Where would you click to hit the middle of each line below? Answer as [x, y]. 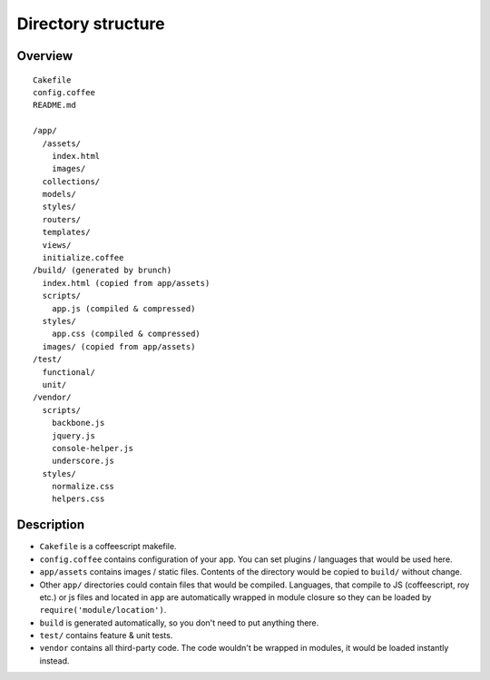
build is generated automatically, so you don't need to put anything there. [179, 623]
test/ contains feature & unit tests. [106, 636]
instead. [54, 660]
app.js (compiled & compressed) [123, 308]
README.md [54, 105]
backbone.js [78, 423]
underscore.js [83, 461]
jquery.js [73, 435]
